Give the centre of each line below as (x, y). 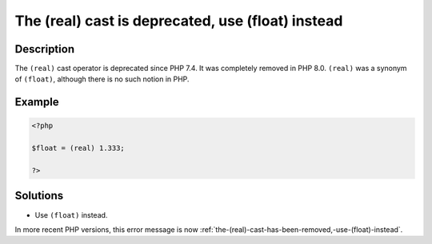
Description (45, 49)
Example (37, 102)
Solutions (39, 196)
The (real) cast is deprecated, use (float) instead (179, 21)
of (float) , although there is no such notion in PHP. (102, 79)
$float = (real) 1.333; (78, 148)
